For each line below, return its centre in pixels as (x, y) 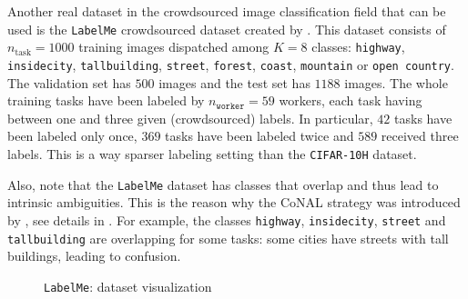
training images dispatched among (174, 47)
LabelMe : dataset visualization (128, 286)
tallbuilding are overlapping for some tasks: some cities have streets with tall (228, 238)
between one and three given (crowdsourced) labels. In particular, (190, 118)
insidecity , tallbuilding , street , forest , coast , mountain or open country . (231, 64)
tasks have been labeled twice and (259, 136)
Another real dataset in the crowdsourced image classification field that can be (227, 11)
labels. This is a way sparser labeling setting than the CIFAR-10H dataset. (212, 153)
